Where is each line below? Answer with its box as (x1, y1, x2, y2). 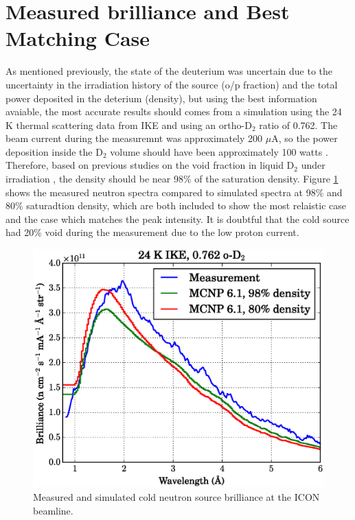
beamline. (33, 503, 73, 517)
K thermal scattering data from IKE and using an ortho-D (5, 117, 252, 132)
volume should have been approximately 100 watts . (110, 144, 328, 158)
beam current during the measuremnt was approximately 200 (5, 131, 263, 145)
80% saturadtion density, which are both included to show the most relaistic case (5, 198, 347, 213)
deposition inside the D (5, 144, 103, 158)
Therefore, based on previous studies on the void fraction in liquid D (5, 158, 295, 172)
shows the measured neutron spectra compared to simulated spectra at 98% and (5, 185, 343, 199)
